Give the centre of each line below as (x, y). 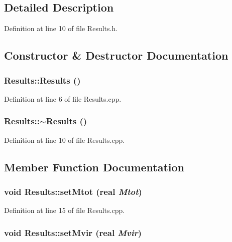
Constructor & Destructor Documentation (116, 55)
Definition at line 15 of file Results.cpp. (65, 210)
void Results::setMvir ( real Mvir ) (73, 232)
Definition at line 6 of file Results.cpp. (63, 98)
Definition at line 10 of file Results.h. (61, 28)
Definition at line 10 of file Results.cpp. (65, 140)
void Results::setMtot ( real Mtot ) (73, 191)
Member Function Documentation (94, 167)
